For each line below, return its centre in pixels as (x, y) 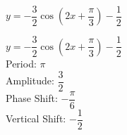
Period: (21, 63)
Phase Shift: (32, 98)
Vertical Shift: (36, 118)
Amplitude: (30, 80)
